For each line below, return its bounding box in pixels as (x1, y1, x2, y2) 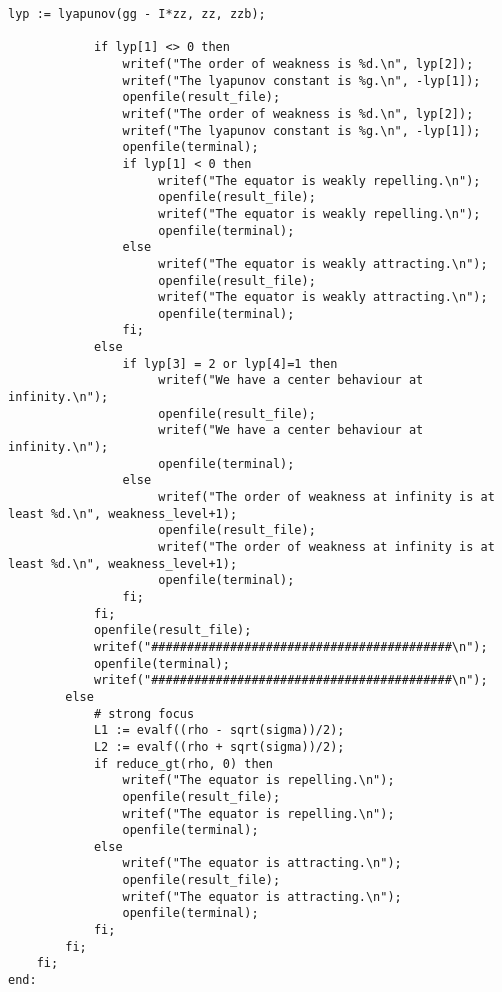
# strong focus (93, 706, 195, 721)
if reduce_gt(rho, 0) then (93, 756, 273, 771)
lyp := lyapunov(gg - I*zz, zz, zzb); (8, 7, 266, 21)
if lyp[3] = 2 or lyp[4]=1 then (122, 356, 338, 371)
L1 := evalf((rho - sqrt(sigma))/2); (93, 723, 345, 738)
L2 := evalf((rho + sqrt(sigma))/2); (93, 739, 345, 754)
